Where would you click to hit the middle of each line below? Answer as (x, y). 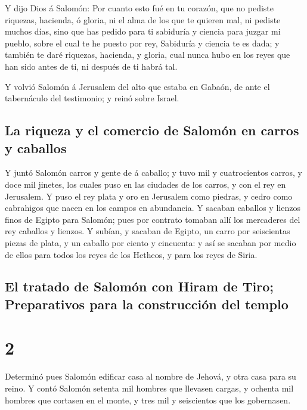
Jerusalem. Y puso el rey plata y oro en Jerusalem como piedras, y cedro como (149, 196)
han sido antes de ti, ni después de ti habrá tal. (91, 66)
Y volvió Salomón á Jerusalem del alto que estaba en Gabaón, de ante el (137, 86)
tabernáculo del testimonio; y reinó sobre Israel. (92, 98)
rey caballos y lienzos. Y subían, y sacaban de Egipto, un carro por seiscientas (148, 231)
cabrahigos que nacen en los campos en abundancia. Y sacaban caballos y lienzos (153, 208)
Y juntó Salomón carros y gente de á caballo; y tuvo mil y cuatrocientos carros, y (153, 173)
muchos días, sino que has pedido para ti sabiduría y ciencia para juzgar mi (143, 31)
